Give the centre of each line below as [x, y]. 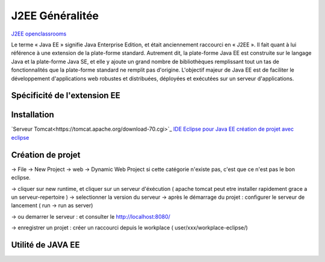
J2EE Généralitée [55, 16]
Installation [32, 115]
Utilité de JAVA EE [45, 245]
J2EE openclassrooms [39, 34]
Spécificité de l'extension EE [66, 95]
